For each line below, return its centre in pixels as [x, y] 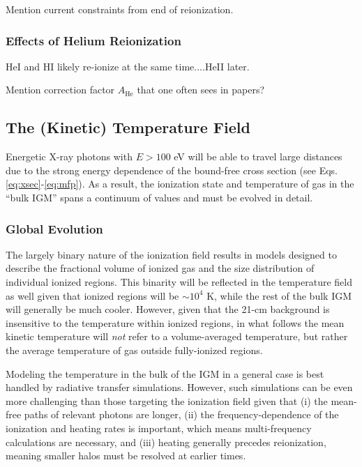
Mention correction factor [60, 90]
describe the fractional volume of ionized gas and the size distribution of [160, 268]
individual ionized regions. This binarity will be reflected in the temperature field [179, 281]
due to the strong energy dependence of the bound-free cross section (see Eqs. [172, 170]
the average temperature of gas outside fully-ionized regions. [134, 350]
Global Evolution [54, 228]
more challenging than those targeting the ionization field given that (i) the [167, 400]
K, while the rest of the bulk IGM [279, 295]
